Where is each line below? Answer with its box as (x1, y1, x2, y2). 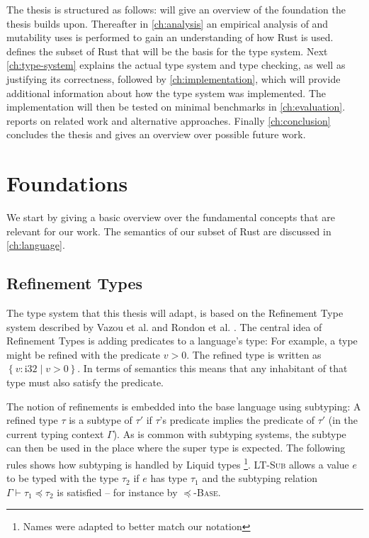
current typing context (6, 426, 104, 441)
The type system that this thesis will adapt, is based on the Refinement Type (6, 306, 344, 320)
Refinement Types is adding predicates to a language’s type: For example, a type (6, 333, 358, 348)
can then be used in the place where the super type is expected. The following (6, 440, 346, 455)
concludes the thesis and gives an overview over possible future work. (6, 127, 306, 142)
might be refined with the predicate (6, 347, 161, 362)
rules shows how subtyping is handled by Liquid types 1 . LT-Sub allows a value (6, 454, 349, 471)
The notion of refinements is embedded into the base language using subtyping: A (6, 398, 361, 413)
